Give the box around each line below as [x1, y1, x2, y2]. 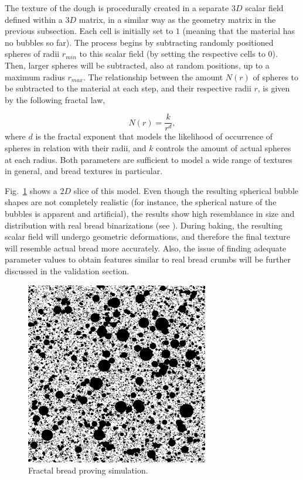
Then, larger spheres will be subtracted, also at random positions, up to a [5, 59, 270, 71]
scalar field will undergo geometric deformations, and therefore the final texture [5, 230, 290, 243]
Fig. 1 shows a [5, 184, 57, 196]
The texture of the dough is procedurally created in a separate [5, 2, 229, 13]
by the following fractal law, [5, 93, 105, 105]
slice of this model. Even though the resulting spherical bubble [73, 184, 299, 196]
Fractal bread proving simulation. [28, 464, 148, 476]
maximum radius [5, 70, 65, 83]
